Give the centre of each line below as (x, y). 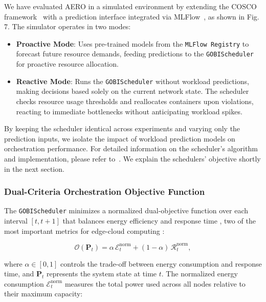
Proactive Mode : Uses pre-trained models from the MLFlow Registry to (132, 43)
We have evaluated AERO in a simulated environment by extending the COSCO (131, 6)
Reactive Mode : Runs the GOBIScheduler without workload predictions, (132, 81)
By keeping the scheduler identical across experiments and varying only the (122, 128)
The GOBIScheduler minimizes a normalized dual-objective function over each (126, 210)
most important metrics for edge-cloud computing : (84, 230)
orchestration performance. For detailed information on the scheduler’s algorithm (131, 148)
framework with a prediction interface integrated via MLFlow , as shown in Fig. (132, 16)
